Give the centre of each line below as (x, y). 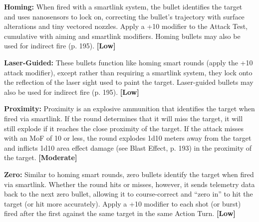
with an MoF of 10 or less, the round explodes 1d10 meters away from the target (128, 138)
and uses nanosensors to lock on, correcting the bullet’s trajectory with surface (124, 16)
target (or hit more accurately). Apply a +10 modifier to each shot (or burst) (123, 203)
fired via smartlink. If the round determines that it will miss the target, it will (124, 118)
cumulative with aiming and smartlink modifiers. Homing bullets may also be (122, 36)
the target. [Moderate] (41, 157)
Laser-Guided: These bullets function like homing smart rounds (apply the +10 (129, 62)
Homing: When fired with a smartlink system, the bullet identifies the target (123, 6)
